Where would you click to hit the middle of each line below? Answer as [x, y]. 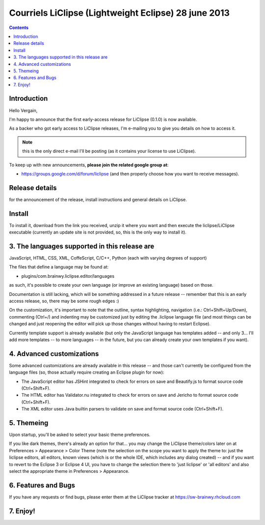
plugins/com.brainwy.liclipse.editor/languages [68, 276]
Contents [19, 28]
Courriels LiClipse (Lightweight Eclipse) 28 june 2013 [119, 13]
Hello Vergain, [23, 110]
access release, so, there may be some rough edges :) [64, 301]
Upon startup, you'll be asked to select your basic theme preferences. [80, 435]
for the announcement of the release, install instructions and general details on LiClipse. [98, 200]
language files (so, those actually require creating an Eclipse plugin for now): [87, 372]
